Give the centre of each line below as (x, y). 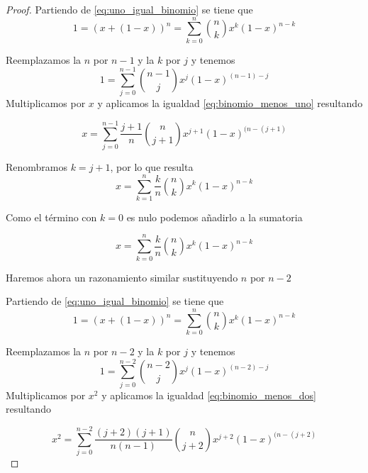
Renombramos (37, 167)
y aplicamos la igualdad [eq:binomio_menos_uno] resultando (230, 103)
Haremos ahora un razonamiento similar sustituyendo (122, 277)
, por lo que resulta (152, 167)
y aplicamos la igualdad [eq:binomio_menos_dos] (209, 395)
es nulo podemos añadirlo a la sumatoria (214, 217)
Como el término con (51, 217)
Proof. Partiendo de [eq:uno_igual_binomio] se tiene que (129, 9)
